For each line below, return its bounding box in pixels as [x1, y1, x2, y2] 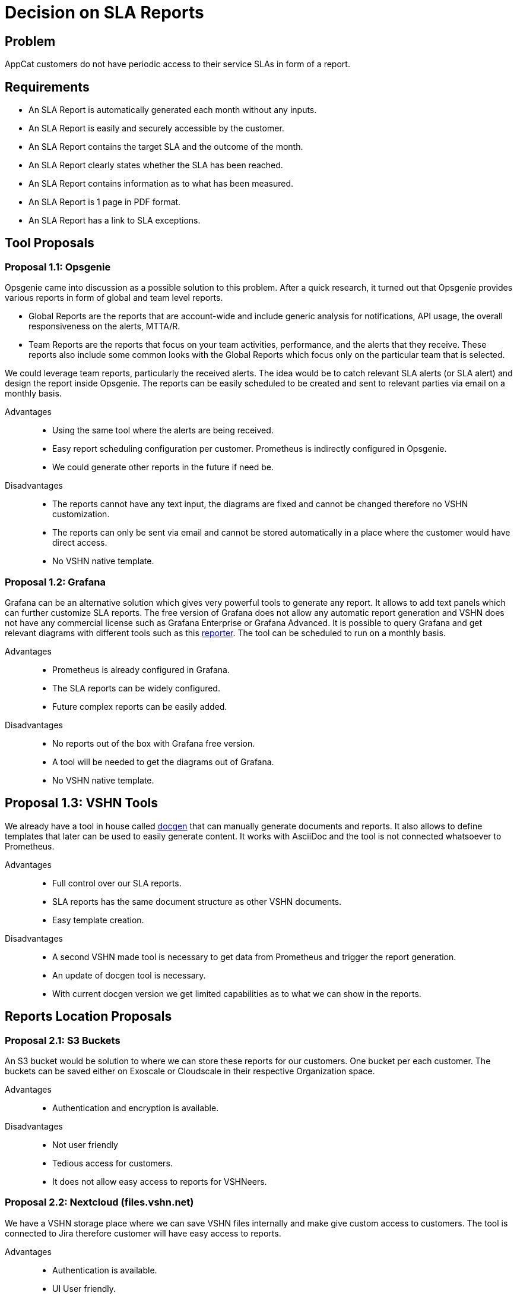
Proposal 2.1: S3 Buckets [5, 1034, 120, 1046]
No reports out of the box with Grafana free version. [52, 738, 255, 748]
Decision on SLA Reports [5, 2, 204, 23]
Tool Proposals [5, 235, 94, 251]
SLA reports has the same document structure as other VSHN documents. [52, 896, 342, 907]
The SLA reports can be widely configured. [52, 682, 220, 693]
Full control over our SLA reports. [52, 877, 182, 888]
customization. [52, 509, 110, 520]
